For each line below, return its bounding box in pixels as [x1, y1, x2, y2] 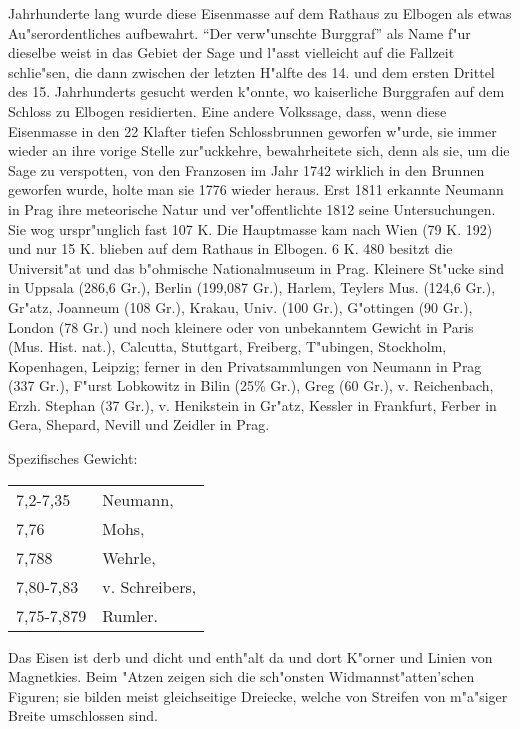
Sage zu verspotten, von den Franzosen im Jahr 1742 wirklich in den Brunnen [8, 159, 485, 180]
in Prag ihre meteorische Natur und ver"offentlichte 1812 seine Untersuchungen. [8, 198, 496, 219]
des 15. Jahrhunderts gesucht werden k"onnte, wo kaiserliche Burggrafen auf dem [8, 81, 505, 102]
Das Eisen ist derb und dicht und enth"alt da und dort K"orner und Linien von [8, 646, 493, 667]
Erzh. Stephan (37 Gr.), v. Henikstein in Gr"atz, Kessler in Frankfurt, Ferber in [8, 394, 497, 415]
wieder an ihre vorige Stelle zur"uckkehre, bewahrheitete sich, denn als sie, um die [8, 140, 510, 161]
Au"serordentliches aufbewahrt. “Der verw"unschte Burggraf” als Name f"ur [8, 22, 471, 43]
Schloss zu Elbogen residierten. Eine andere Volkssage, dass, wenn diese [8, 100, 447, 121]
